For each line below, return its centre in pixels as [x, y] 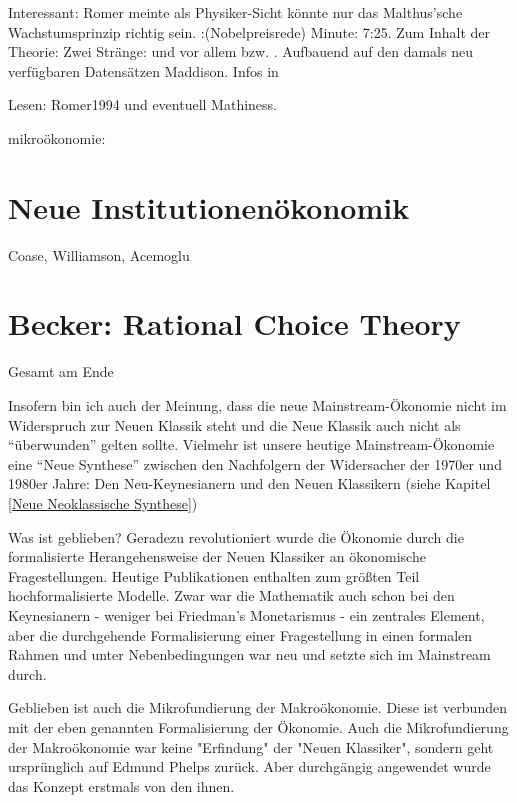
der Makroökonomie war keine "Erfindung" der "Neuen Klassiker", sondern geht [251, 746]
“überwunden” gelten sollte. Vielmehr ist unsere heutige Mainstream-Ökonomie [251, 444]
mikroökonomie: [57, 137]
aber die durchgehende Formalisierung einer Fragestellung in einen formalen [240, 634]
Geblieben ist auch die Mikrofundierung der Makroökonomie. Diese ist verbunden [257, 707]
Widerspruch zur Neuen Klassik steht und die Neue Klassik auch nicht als [234, 424]
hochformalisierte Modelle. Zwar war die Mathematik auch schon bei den [231, 595]
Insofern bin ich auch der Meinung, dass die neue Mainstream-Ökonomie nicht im [257, 405]
